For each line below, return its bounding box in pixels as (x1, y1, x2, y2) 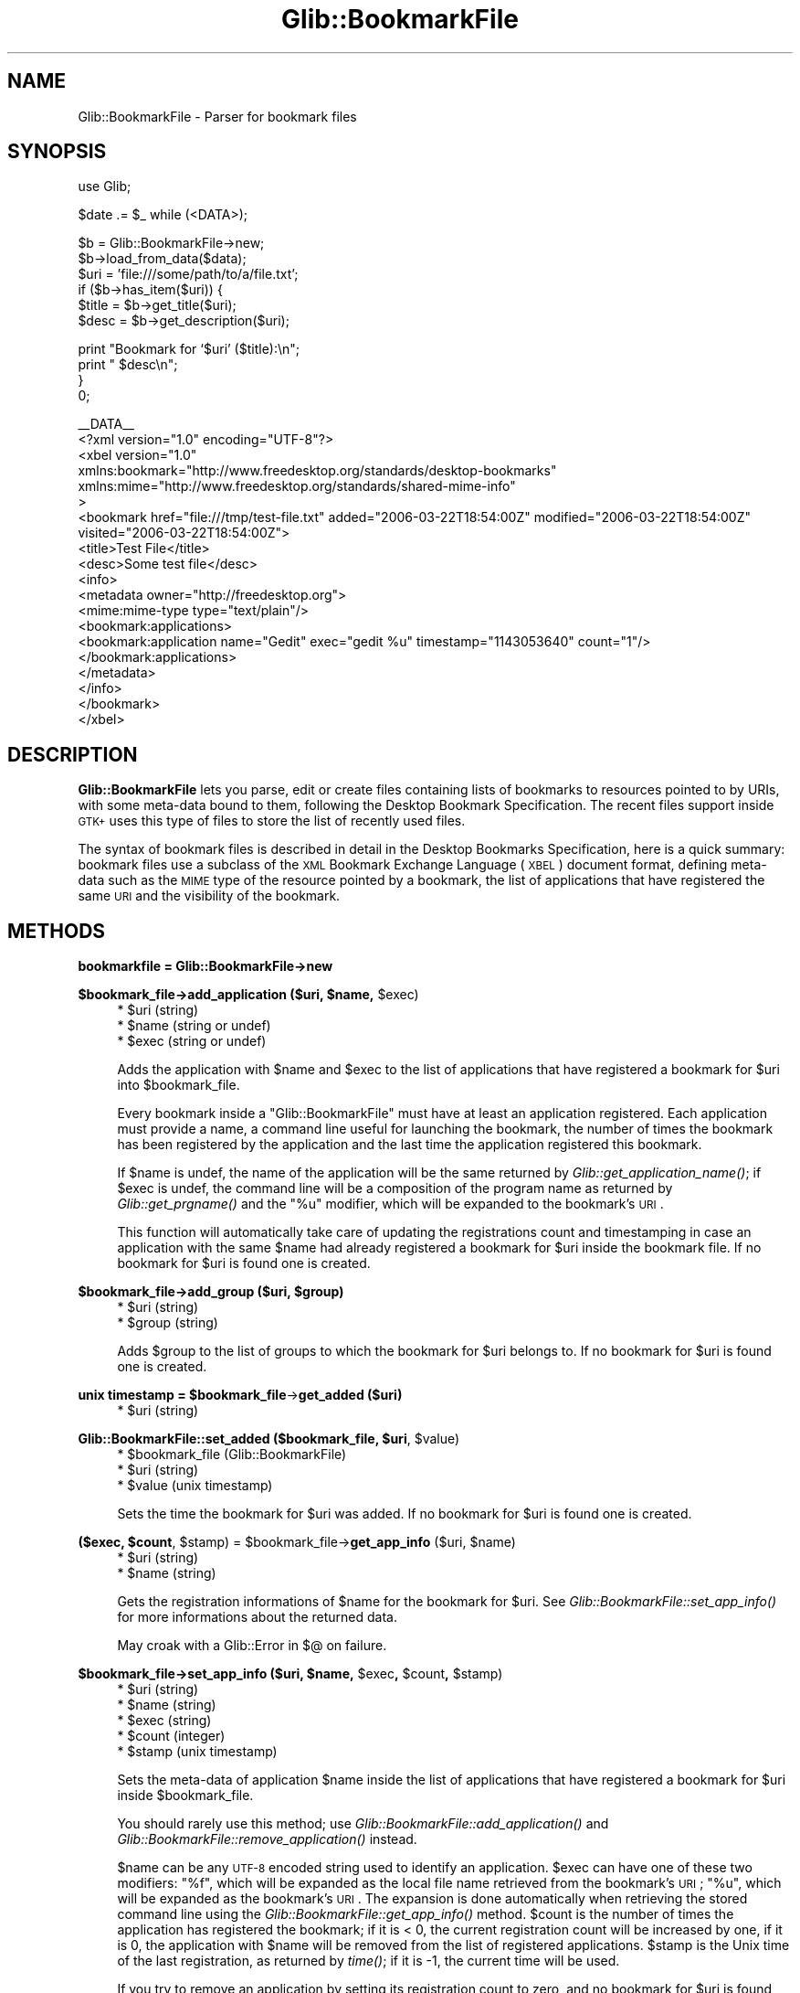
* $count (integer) (117, 1728, 226, 1744)
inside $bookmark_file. (117, 1787, 254, 1804)
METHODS (7, 919, 106, 943)
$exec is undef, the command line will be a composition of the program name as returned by (117, 1180, 673, 1197)
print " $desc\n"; (78, 357, 178, 373)
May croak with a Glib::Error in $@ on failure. (117, 1637, 387, 1654)
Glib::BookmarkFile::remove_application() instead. (117, 1831, 417, 1848)
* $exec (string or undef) (117, 1033, 267, 1050)
